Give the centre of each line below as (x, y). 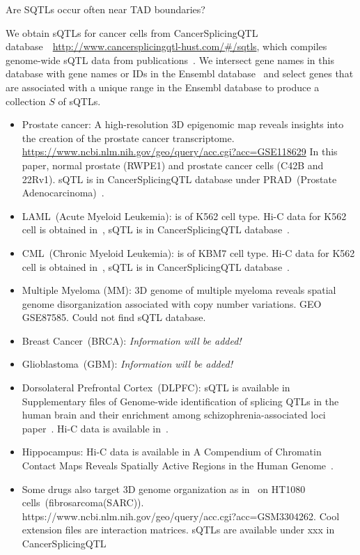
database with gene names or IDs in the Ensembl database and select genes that (180, 73)
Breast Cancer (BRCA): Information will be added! (132, 340)
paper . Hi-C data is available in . (95, 428)
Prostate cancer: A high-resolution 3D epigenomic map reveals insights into (183, 124)
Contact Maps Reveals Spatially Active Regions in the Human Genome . (178, 466)
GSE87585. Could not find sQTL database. (114, 317)
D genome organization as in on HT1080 (217, 488)
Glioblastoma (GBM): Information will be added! (127, 364)
